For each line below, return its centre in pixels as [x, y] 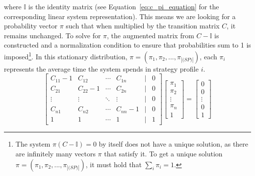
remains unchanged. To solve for [52, 35]
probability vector [31, 26]
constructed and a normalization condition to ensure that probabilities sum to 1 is [127, 45]
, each [208, 56]
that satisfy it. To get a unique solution [163, 153]
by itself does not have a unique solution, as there [174, 144]
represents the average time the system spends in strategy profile [101, 68]
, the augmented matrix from [151, 35]
